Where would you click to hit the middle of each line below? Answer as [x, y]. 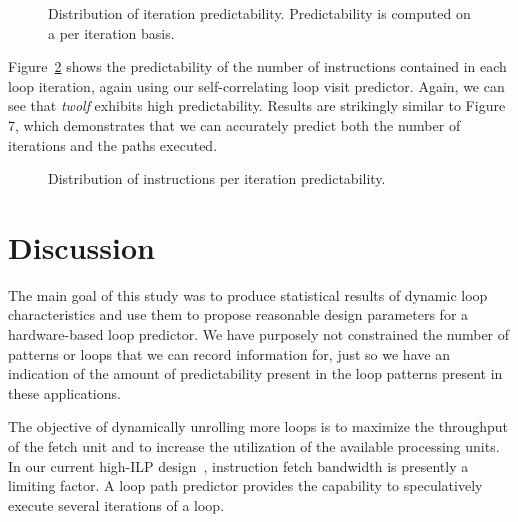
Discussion [81, 246]
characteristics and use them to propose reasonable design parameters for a [238, 314]
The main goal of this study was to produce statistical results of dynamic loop [248, 294]
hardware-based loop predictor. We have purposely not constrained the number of [259, 334]
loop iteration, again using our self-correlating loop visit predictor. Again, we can [256, 85]
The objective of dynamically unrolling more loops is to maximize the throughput [258, 426]
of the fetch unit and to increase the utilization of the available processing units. [254, 446]
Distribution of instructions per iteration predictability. [217, 178]
